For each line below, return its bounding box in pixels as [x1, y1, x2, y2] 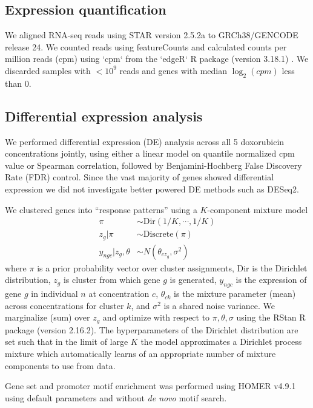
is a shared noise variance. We [163, 299, 275, 311]
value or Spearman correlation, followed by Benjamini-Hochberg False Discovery [5, 158, 302, 171]
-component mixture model [207, 203, 308, 216]
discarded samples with [5, 64, 91, 76]
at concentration [88, 287, 150, 300]
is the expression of [236, 273, 307, 286]
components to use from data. [5, 359, 116, 372]
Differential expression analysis [5, 106, 203, 125]
